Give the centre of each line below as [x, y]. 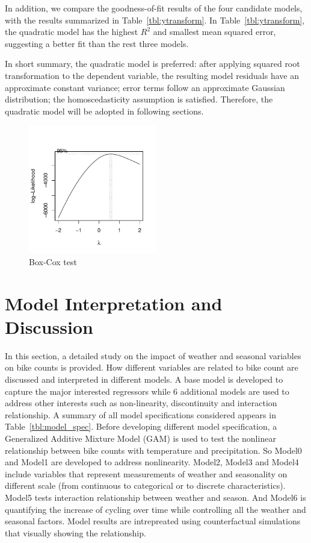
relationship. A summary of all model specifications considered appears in [140, 414]
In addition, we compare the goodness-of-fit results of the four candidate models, [154, 8]
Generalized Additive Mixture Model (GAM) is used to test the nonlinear [140, 438]
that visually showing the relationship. [75, 532]
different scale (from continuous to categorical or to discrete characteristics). [145, 485]
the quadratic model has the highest [72, 32]
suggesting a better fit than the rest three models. [97, 43]
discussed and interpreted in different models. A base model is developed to [144, 379]
